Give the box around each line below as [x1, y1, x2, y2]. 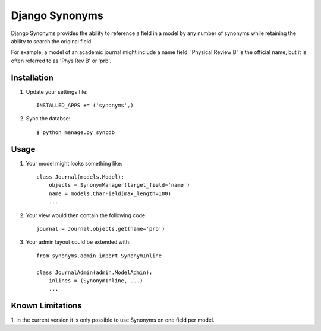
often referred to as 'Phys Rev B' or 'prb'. [11, 57, 111, 64]
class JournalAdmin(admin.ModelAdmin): [36, 269, 153, 276]
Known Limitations [11, 301, 83, 311]
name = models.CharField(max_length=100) [48, 190, 172, 197]
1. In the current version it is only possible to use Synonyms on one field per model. [11, 316, 215, 323]
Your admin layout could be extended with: [26, 238, 131, 246]
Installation [11, 72, 53, 82]
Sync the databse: [26, 115, 71, 122]
